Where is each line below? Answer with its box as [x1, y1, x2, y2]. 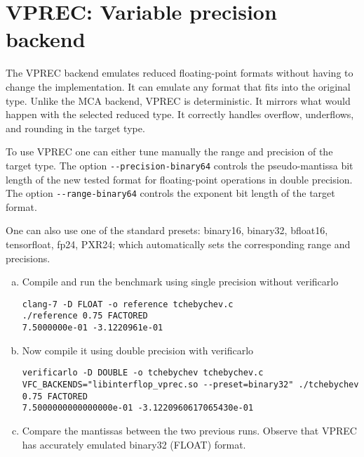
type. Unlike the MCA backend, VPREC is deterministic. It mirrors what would [6, 93, 351, 108]
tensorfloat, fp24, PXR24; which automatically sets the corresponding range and [6, 236, 351, 251]
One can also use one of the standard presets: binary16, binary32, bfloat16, [6, 223, 328, 238]
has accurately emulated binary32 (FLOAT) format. [22, 437, 246, 451]
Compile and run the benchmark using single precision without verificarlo [22, 274, 339, 289]
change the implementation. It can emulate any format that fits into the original [6, 79, 351, 94]
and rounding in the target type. [6, 120, 145, 135]
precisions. [6, 250, 50, 265]
